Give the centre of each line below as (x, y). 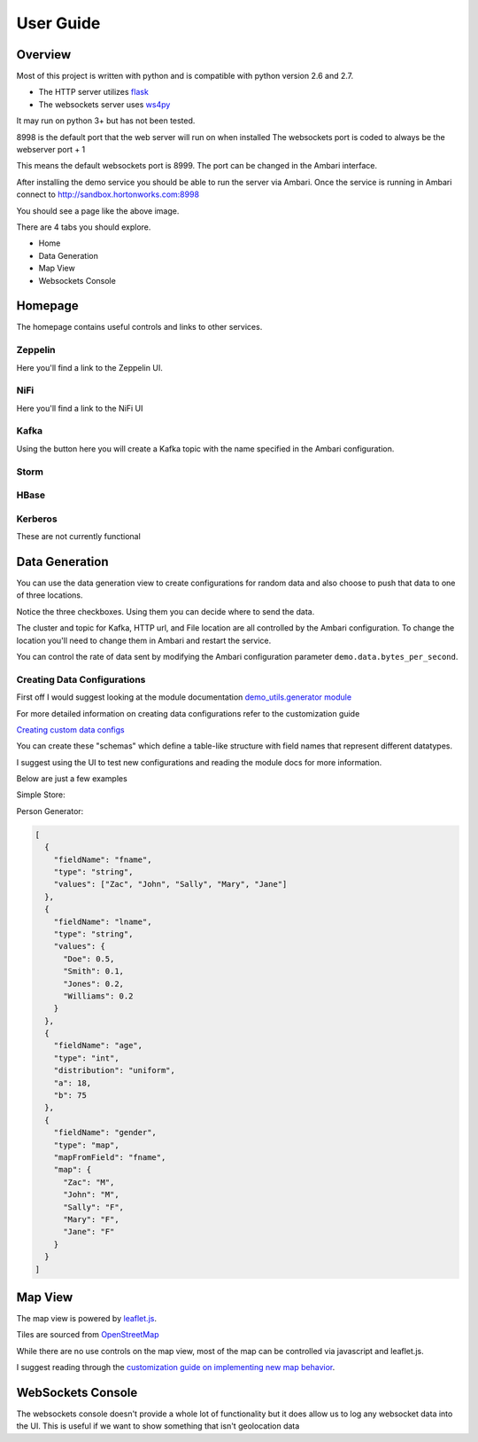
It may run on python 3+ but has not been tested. (106, 121)
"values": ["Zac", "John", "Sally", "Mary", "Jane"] (170, 884)
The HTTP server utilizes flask (94, 92)
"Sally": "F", (93, 1207)
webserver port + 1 (51, 150)
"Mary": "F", (91, 1219)
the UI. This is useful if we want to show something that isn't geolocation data (158, 1426)
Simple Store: (41, 795)
